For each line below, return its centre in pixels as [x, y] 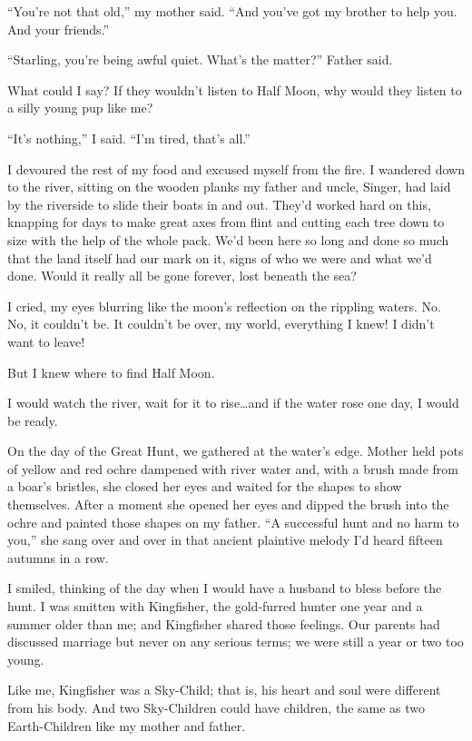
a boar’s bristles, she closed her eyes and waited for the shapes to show [205, 486]
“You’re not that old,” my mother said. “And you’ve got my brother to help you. [232, 11]
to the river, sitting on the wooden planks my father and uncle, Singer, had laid [229, 187]
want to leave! [46, 341]
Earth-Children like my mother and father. [127, 725]
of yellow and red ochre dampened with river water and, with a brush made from [233, 468]
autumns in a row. [58, 557]
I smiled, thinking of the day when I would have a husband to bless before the [225, 588]
